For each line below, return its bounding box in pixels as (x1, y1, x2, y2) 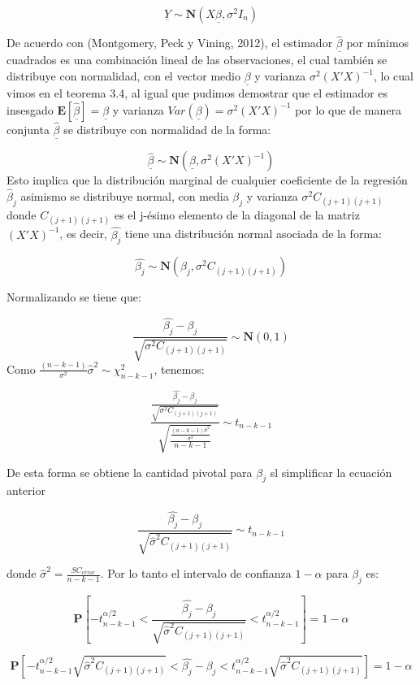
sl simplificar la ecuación (270, 463, 392, 480)
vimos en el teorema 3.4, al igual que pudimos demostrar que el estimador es (6, 85, 388, 102)
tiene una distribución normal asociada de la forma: (124, 225, 382, 242)
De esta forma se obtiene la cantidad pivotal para (6, 463, 253, 480)
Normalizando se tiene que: (6, 288, 141, 306)
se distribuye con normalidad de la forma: (63, 121, 271, 138)
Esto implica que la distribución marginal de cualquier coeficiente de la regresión (6, 171, 408, 189)
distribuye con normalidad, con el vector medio (6, 67, 240, 85)
